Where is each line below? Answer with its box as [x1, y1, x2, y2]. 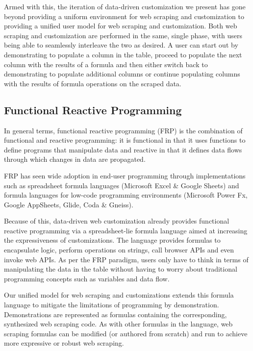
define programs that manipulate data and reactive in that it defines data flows [4, 144, 242, 154]
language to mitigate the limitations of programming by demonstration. [4, 300, 219, 310]
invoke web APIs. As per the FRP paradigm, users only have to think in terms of [4, 254, 249, 264]
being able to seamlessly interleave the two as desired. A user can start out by [4, 40, 238, 50]
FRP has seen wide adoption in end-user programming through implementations [4, 170, 246, 180]
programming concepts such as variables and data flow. [4, 273, 170, 283]
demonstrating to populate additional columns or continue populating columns [4, 69, 240, 79]
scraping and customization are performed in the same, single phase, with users [4, 30, 243, 40]
